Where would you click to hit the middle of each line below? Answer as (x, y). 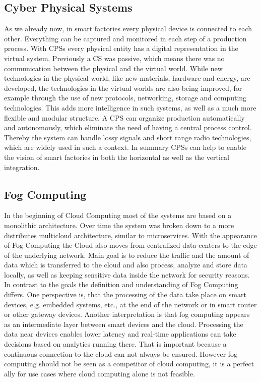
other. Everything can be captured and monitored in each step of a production (125, 38)
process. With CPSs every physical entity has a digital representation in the (121, 48)
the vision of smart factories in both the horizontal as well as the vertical (117, 157)
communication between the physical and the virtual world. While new (113, 68)
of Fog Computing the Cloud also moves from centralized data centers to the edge (130, 245)
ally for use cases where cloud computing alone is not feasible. (100, 373)
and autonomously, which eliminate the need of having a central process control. (128, 127)
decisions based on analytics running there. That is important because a (115, 344)
